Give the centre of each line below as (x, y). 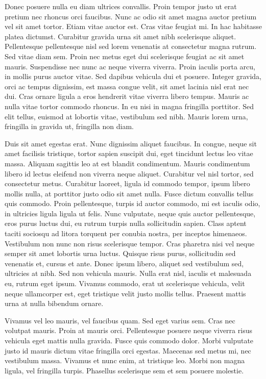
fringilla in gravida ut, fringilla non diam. (69, 126)
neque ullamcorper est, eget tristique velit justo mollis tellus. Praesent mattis (125, 293)
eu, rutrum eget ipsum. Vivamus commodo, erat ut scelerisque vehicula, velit (125, 283)
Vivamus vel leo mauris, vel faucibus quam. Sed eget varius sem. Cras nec (120, 320)
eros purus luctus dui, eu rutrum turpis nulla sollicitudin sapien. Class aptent (126, 223)
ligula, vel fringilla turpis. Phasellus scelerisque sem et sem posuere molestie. (124, 370)
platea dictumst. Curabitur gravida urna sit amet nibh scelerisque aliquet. (120, 36)
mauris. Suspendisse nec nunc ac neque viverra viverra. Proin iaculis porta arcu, (130, 66)
